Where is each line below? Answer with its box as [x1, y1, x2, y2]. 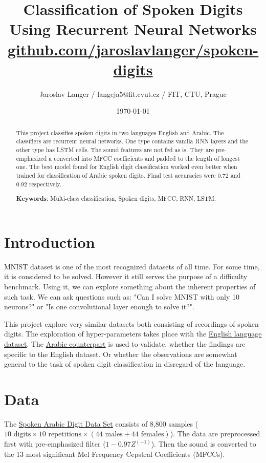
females [141, 431, 164, 438]
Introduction [4, 231, 95, 252]
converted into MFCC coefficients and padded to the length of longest [54, 154, 240, 162]
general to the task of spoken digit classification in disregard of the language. [4, 359, 246, 369]
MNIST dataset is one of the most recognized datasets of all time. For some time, [4, 261, 260, 271]
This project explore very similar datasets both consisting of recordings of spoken [4, 318, 259, 329]
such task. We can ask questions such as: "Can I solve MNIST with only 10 [4, 291, 240, 302]
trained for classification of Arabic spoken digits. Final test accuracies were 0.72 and [16, 171, 240, 179]
